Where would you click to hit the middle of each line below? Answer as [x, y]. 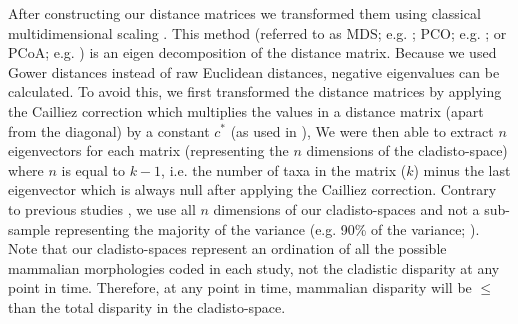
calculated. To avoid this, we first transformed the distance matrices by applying [255, 91]
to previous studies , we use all [102, 208]
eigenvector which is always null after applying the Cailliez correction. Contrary [252, 189]
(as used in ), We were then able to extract [362, 130]
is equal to [93, 169]
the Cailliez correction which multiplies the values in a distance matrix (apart [246, 110]
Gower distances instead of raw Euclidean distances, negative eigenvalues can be [254, 71]
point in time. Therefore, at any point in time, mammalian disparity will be [240, 287]
